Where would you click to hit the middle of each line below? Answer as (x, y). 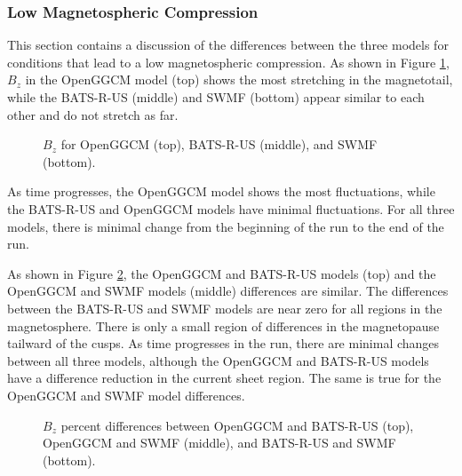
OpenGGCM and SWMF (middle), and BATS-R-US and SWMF (219, 443)
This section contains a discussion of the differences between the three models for (228, 45)
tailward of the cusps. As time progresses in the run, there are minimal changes (223, 343)
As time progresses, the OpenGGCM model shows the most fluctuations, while (221, 191)
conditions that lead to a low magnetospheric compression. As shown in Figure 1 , (228, 62)
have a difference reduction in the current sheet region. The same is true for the (224, 378)
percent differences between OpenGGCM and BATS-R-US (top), (237, 425)
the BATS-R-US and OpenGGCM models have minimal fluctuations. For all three (231, 208)
